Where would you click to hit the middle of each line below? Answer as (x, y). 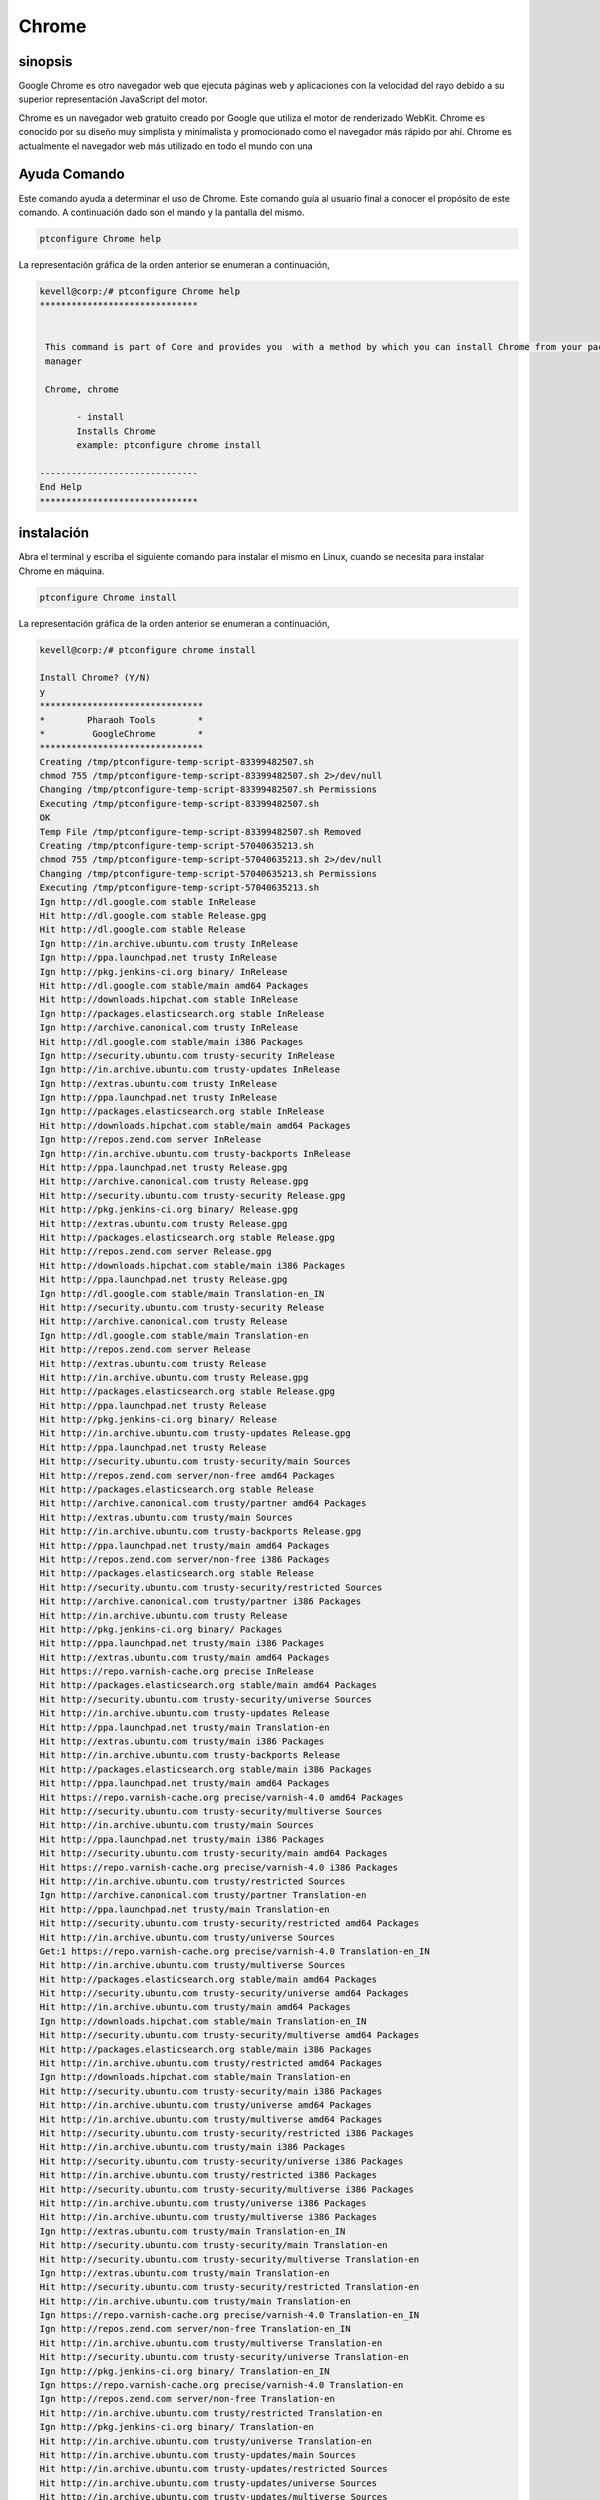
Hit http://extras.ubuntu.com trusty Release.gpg (163, 1223)
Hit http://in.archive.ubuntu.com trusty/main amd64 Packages (195, 2007)
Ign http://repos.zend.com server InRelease (150, 1139)
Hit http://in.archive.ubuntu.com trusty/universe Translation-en (205, 2441)
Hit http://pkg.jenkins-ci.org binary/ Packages (161, 1629)
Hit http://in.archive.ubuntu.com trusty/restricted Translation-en (211, 2413)
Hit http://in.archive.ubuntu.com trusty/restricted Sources (192, 1881)
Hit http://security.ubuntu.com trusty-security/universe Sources (205, 1699)
